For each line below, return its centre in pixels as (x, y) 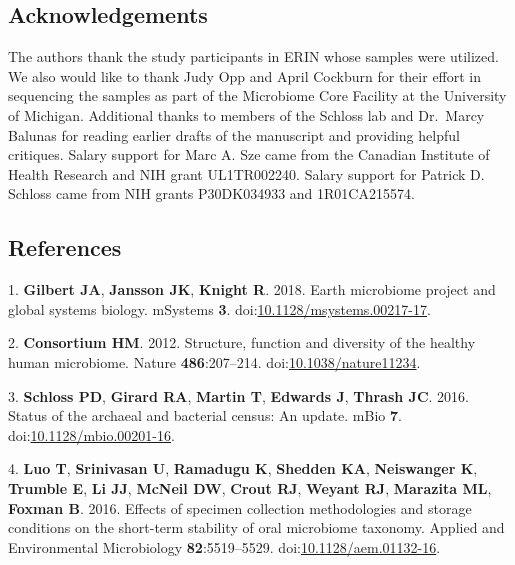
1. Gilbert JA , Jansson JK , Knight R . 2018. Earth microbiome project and (252, 289)
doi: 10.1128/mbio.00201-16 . (91, 434)
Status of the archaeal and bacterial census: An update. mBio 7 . (205, 415)
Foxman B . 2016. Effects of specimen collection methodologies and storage (240, 507)
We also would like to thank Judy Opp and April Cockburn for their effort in (245, 75)
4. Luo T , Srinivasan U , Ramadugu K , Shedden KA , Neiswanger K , (243, 468)
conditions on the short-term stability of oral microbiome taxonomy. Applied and (256, 527)
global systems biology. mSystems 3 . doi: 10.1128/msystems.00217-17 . (219, 308)
